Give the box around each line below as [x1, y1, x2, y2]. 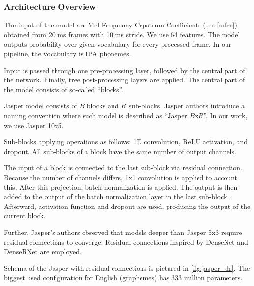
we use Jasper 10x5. [4, 120, 64, 130]
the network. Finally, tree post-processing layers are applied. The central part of [4, 75, 245, 85]
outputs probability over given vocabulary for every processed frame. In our [4, 39, 232, 49]
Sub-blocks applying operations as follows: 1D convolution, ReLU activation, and [4, 136, 248, 147]
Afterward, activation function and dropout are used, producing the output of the [4, 201, 251, 211]
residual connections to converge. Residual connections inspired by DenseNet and [4, 236, 248, 247]
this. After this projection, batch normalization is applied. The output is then [4, 182, 238, 192]
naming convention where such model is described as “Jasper [4, 110, 187, 120]
